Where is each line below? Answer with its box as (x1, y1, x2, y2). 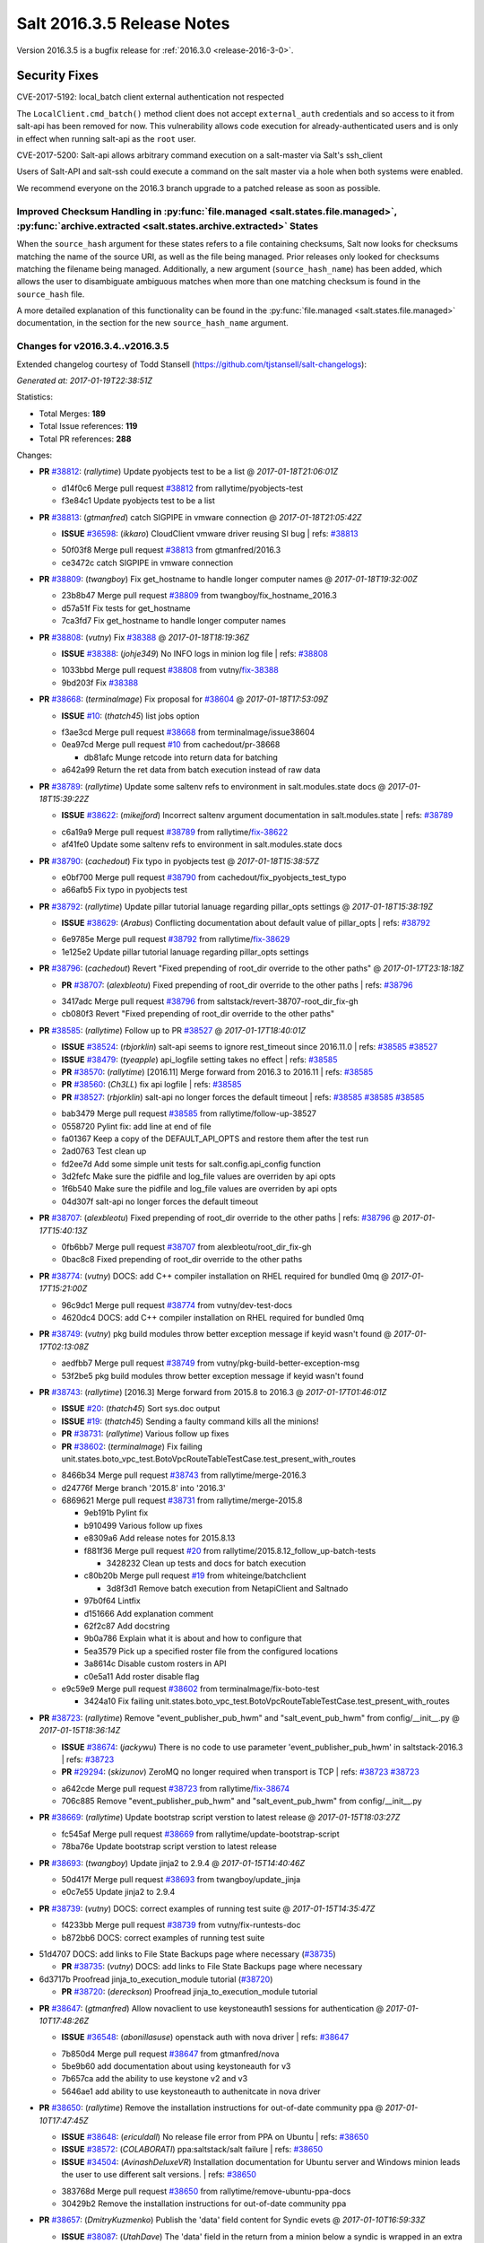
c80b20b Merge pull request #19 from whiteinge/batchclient (83, 1570, 307, 1581)
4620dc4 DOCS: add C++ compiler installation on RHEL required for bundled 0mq (61, 1313, 365, 1322)
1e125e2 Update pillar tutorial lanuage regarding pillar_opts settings (61, 947, 309, 957)
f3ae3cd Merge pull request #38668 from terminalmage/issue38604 (61, 727, 315, 737)
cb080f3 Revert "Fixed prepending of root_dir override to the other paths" (61, 1008, 335, 1019)
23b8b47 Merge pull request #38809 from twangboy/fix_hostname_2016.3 (61, 590, 338, 601)
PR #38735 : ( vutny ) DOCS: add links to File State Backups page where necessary (61, 1961, 363, 1972)
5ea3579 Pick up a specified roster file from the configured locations (83, 1645, 339, 1656)
